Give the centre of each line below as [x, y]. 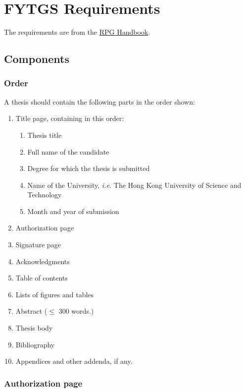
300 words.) [76, 311]
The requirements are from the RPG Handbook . [77, 32]
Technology [45, 195]
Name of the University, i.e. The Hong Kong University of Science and [134, 185]
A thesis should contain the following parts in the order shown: [99, 101]
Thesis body [34, 328]
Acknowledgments [43, 261]
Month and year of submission [73, 211]
